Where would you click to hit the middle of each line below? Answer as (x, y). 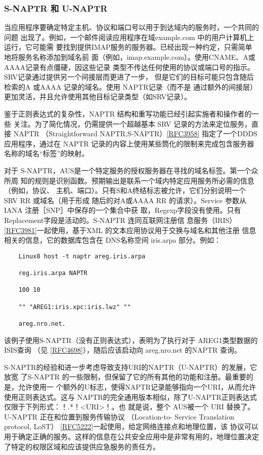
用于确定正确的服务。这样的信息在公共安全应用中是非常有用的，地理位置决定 (131, 436)
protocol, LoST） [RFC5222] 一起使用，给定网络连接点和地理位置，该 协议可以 (131, 426)
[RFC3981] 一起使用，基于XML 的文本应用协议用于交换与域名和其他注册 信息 (130, 230)
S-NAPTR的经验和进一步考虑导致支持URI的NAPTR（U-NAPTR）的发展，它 (131, 367)
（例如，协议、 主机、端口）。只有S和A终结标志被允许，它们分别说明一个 (125, 190)
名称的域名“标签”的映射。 (47, 153)
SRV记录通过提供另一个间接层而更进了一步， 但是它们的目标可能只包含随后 (129, 77)
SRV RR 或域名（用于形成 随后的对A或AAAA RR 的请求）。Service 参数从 (125, 200)
